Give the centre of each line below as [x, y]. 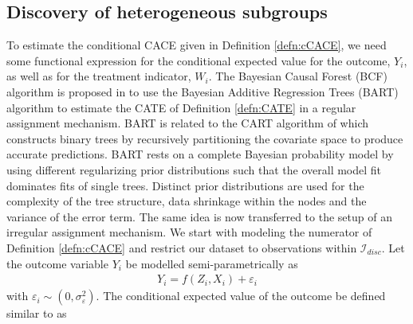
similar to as [37, 313]
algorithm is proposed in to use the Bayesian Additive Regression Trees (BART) [203, 91]
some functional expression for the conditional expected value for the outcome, [199, 60]
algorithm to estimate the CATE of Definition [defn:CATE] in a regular [181, 107]
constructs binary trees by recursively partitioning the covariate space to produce [205, 138]
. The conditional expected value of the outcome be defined [241, 296]
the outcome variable [57, 263]
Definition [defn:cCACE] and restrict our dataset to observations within [182, 247]
